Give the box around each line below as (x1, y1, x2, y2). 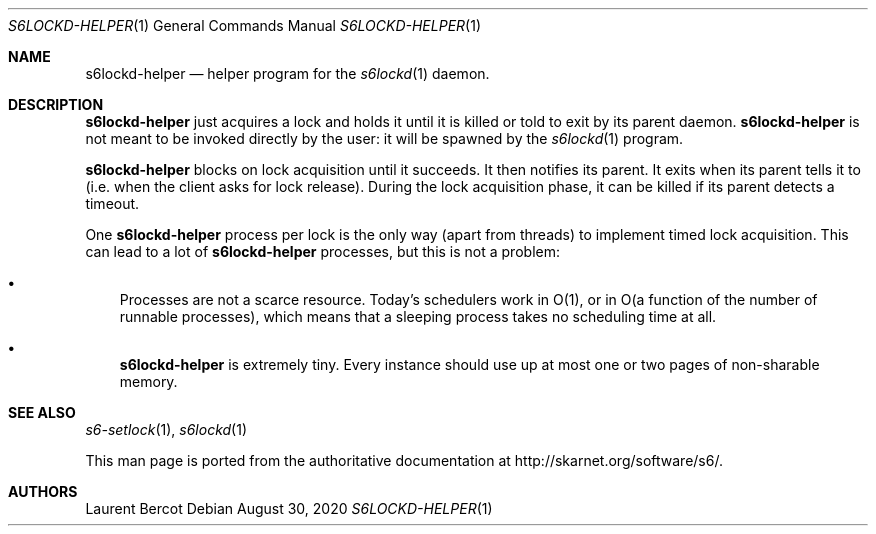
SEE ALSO (8, 404, 76, 421)
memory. (119, 373, 178, 390)
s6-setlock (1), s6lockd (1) (85, 421, 248, 438)
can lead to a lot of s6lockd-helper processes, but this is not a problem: (85, 243, 560, 260)
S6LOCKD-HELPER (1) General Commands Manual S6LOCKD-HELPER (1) (8, 17, 482, 34)
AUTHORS (8, 483, 78, 500)
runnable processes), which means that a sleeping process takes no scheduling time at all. (119, 308, 717, 325)
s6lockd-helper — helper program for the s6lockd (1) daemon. (85, 65, 490, 82)
